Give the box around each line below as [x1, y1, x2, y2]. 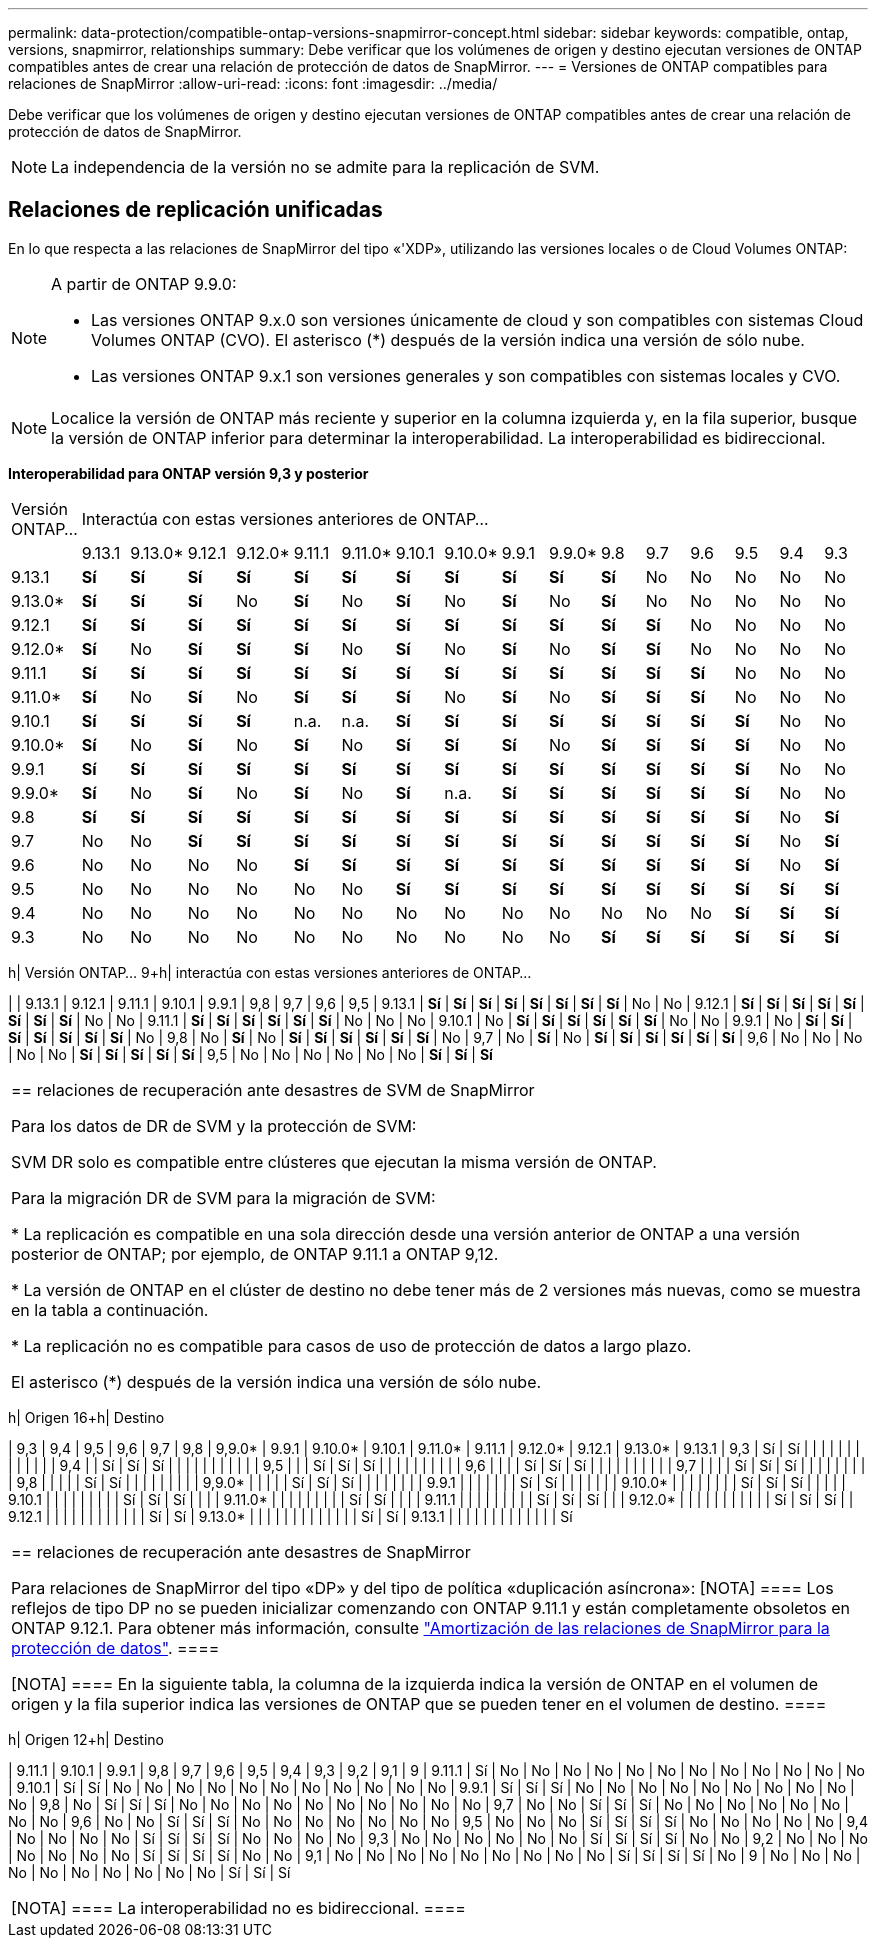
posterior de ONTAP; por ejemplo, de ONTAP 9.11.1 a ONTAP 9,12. [11, 1243, 499, 1264]
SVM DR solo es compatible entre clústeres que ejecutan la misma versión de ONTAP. [11, 1151, 657, 1172]
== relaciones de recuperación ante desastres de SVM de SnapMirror [11, 1079, 535, 1100]
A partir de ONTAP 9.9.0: [51, 273, 237, 294]
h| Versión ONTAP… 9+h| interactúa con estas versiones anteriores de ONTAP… [8, 963, 532, 981]
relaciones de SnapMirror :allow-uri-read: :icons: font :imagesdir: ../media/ [8, 75, 498, 92]
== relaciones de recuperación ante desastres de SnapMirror [11, 1541, 471, 1562]
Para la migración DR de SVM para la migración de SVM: [11, 1187, 436, 1208]
